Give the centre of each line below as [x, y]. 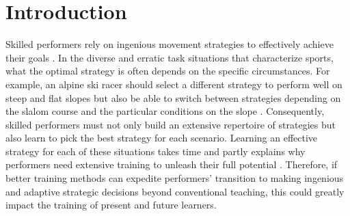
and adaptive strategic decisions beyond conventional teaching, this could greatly [175, 191]
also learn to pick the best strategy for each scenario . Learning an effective [162, 138]
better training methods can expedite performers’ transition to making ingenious [175, 178]
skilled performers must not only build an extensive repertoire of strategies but [171, 124]
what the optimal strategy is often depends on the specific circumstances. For [168, 71]
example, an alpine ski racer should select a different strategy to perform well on [174, 84]
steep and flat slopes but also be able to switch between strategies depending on [173, 97]
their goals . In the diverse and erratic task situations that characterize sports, [170, 57]
